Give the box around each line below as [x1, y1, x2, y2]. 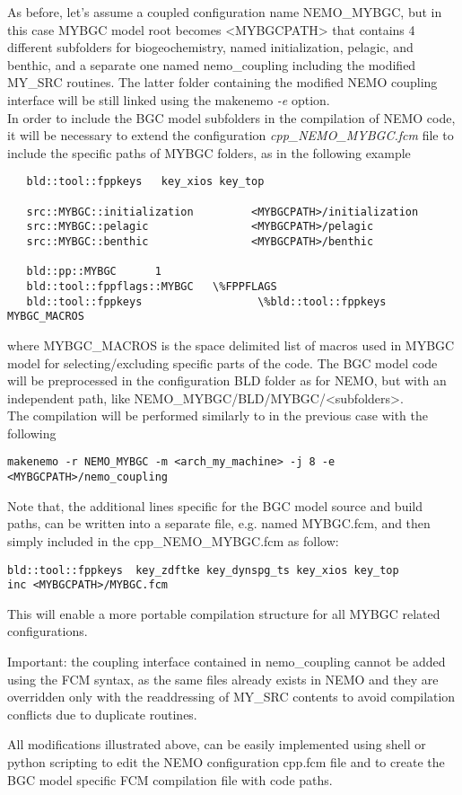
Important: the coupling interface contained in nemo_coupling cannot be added [7, 652, 446, 671]
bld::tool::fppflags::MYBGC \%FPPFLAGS [26, 279, 277, 293]
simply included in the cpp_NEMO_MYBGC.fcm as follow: [7, 531, 339, 550]
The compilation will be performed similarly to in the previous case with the [7, 406, 428, 425]
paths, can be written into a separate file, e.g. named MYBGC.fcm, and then [7, 514, 431, 533]
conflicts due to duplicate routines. [7, 704, 197, 723]
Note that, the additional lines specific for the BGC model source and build [7, 496, 423, 515]
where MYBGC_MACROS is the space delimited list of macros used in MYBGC [7, 335, 455, 354]
